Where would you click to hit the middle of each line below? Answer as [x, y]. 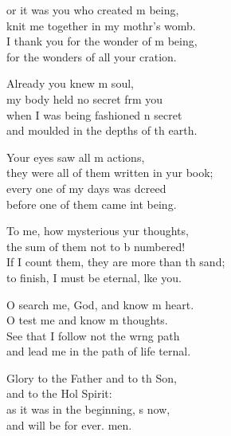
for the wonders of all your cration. [92, 56]
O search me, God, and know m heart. [100, 304]
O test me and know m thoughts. [87, 320]
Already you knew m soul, [70, 83]
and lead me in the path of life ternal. [99, 351]
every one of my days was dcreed [86, 188]
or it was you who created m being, [93, 10]
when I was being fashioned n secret [94, 114]
